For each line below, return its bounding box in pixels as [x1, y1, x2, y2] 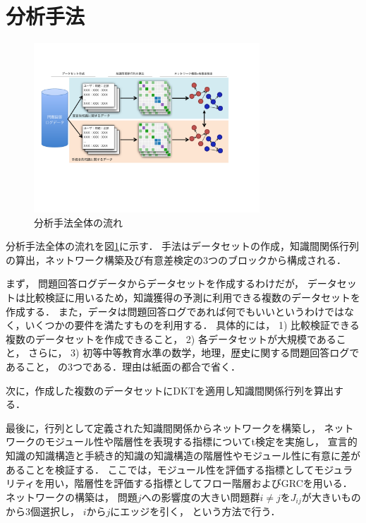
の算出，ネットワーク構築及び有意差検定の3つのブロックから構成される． [6, 252, 346, 267]
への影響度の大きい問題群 [141, 489, 260, 504]
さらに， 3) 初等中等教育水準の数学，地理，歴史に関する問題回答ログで [28, 345, 360, 360]
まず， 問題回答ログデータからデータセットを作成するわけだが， [6, 276, 305, 291]
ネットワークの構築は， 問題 [6, 489, 138, 504]
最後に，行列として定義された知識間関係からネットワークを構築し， [6, 420, 321, 435]
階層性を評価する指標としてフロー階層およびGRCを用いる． [74, 476, 353, 491]
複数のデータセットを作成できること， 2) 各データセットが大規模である [6, 331, 336, 346]
